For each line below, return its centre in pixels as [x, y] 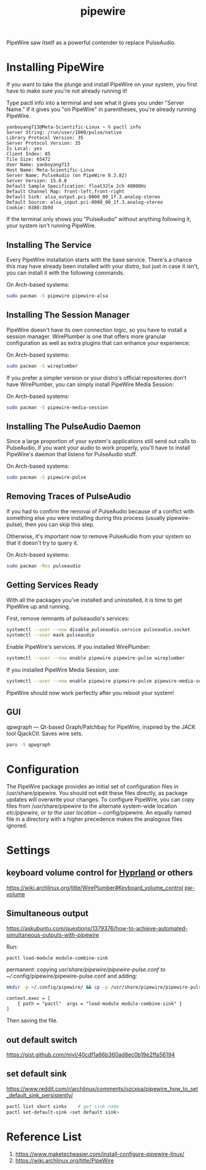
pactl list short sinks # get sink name [63, 1106]
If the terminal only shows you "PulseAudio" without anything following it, [99, 219]
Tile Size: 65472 [29, 160]
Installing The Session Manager [68, 315]
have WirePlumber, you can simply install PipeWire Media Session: [90, 384]
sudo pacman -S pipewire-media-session [57, 407]
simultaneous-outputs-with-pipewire [53, 935]
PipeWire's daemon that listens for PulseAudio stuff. [72, 454]
